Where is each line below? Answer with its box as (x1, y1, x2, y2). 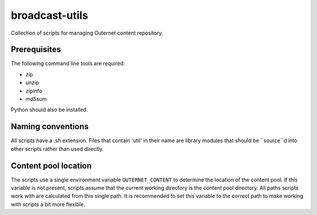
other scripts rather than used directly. (11, 145, 104, 152)
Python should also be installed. (11, 106, 88, 113)
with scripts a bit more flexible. (11, 200, 85, 208)
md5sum (25, 96, 47, 103)
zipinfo (25, 87, 42, 94)
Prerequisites (11, 45, 61, 55)
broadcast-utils (11, 9, 88, 22)
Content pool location (11, 160, 92, 170)
